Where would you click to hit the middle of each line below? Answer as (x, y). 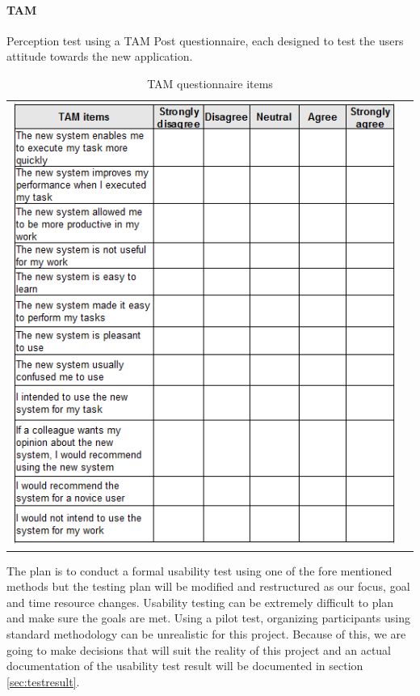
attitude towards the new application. (100, 56)
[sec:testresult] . (43, 681)
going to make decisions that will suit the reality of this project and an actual (199, 649)
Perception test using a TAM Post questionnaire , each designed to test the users (205, 40)
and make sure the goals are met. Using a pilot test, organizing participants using (208, 618)
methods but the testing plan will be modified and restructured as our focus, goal (208, 586)
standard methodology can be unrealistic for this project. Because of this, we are (206, 633)
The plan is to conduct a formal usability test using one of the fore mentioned (199, 570)
